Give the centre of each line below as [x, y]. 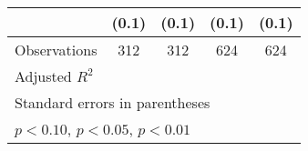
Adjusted [43, 76]
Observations [56, 50]
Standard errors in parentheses [113, 102]
